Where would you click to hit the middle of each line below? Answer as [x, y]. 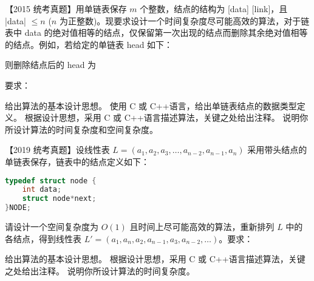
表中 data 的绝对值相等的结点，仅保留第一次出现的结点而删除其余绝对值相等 [156, 32]
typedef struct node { [51, 181]
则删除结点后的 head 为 [51, 65]
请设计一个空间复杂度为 [52, 227]
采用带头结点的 [277, 150]
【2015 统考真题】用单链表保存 [66, 8]
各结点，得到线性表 [43, 238]
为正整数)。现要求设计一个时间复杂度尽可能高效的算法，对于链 [184, 20]
